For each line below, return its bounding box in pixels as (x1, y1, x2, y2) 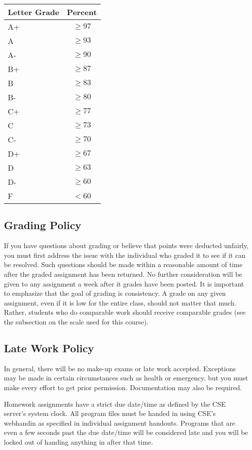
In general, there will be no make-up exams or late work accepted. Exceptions (4, 363, 236, 373)
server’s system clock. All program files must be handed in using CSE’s (4, 408, 216, 418)
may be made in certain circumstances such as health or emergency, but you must (4, 373, 248, 383)
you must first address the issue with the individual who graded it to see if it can (4, 250, 246, 260)
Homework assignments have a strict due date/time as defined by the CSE (4, 398, 226, 409)
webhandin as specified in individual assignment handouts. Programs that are (4, 417, 235, 428)
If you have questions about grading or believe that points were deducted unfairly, (4, 240, 249, 251)
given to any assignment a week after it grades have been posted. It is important (4, 278, 244, 288)
